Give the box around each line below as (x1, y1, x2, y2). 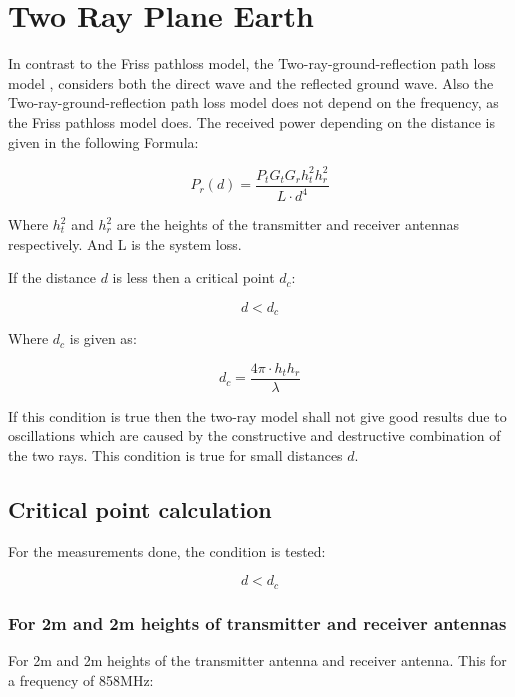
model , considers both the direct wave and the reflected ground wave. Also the (8, 72, 494, 93)
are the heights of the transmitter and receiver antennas (116, 214, 460, 234)
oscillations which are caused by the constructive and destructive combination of (8, 425, 501, 446)
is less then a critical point (112, 267, 275, 288)
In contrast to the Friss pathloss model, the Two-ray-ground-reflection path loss (8, 53, 496, 74)
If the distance (8, 267, 96, 288)
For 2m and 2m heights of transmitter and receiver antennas (8, 610, 507, 635)
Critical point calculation (8, 494, 272, 525)
